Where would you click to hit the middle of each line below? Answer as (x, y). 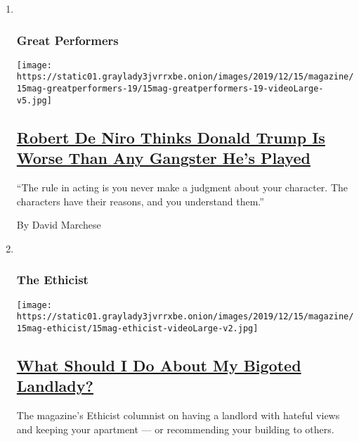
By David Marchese (59, 225)
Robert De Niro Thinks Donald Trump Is (171, 137)
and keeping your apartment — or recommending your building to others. (175, 429)
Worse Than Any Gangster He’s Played (163, 158)
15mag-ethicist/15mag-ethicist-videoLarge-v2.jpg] (137, 328)
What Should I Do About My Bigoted (159, 365)
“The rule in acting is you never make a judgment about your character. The (182, 187)
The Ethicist (52, 280)
